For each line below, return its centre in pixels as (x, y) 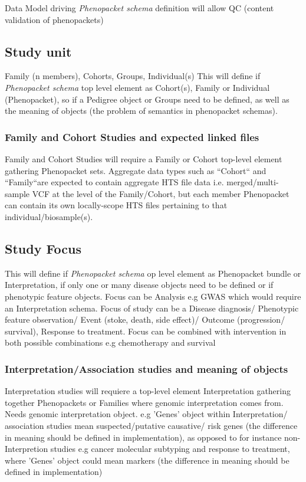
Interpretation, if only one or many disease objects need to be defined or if (139, 285)
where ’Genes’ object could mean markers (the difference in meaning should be (147, 460)
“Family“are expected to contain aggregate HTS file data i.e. (114, 182)
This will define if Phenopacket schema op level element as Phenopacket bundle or (153, 273)
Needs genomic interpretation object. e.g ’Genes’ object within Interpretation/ (146, 414)
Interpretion (27, 449)
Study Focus (43, 248)
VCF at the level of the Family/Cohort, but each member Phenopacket (161, 193)
